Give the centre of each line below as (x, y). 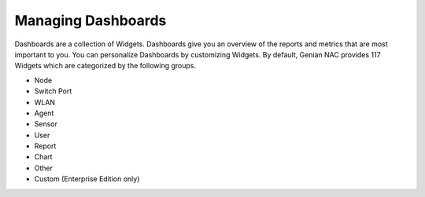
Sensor (46, 124)
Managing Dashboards (91, 20)
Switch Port (53, 91)
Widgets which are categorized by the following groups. (105, 66)
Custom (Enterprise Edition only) (87, 179)
